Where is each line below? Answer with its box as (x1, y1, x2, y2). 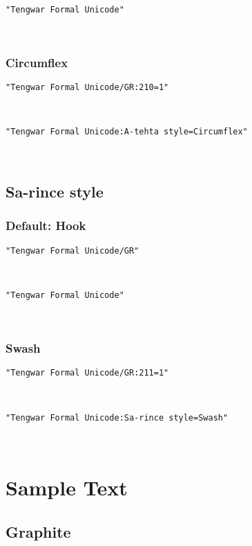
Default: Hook (6, 217, 86, 234)
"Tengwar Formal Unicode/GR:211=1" (6, 368, 169, 378)
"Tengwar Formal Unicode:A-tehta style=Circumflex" (6, 127, 248, 137)
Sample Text (6, 473, 128, 501)
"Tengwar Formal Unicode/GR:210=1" (6, 82, 169, 93)
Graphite (6, 520, 71, 542)
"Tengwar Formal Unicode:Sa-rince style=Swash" (6, 412, 229, 423)
